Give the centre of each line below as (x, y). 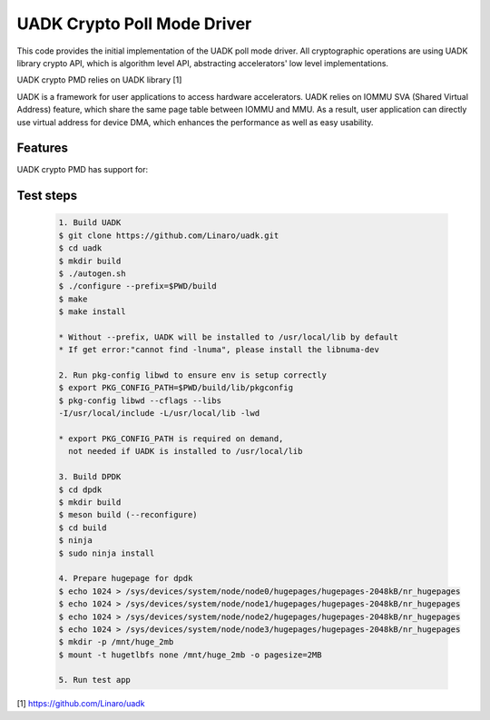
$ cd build (83, 528)
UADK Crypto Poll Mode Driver (134, 24)
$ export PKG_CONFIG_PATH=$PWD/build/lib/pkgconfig (176, 388)
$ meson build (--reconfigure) (128, 515)
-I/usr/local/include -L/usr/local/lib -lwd (159, 414)
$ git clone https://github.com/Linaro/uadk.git (169, 235)
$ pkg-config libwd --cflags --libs (140, 400)
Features (42, 148)
